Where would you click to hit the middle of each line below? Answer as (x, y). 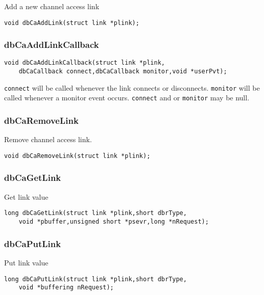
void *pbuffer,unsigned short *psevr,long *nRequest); (114, 222)
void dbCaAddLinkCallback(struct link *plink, (85, 63)
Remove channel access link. (48, 139)
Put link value (26, 262)
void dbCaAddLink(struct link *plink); (72, 23)
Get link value (26, 196)
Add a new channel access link (52, 6)
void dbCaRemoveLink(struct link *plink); (77, 156)
